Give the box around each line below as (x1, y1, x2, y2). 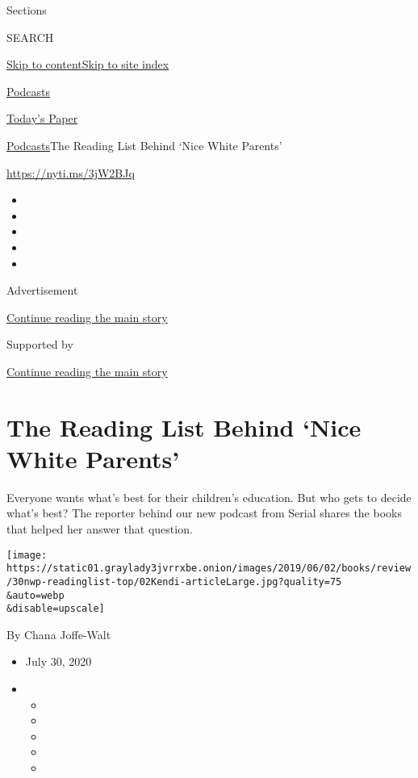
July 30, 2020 (25, 653, 92, 670)
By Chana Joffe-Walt (6, 625, 111, 642)
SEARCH (6, 28, 54, 45)
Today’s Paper (6, 110, 78, 127)
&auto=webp (6, 589, 65, 601)
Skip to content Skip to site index (6, 56, 169, 73)
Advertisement (6, 282, 78, 299)
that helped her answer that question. (6, 521, 193, 537)
